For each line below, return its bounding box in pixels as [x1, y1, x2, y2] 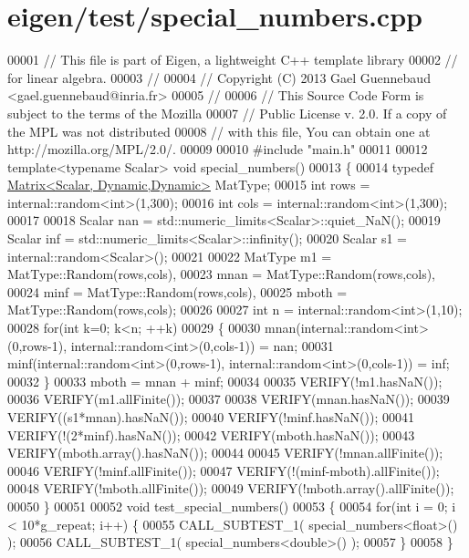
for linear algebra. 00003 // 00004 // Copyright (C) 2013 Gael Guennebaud [7, 67, 431, 87]
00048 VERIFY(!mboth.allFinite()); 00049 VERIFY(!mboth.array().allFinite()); [7, 479, 454, 498]
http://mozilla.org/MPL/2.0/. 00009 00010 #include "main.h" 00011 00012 [7, 139, 428, 159]
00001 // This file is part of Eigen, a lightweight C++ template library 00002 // [7, 50, 458, 69]
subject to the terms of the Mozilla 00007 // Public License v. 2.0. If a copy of [7, 103, 447, 122]
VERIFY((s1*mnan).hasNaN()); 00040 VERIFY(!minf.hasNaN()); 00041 [7, 408, 414, 426]
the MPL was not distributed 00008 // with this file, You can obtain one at [7, 121, 431, 140]
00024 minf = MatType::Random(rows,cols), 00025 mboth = [7, 282, 348, 301]
